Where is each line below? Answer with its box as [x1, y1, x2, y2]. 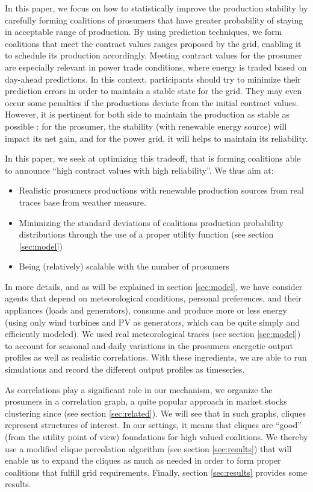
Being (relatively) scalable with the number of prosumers [19, 260, 229, 273]
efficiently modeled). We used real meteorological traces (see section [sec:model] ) [5, 327, 301, 340]
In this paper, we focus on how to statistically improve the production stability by [5, 2, 308, 14]
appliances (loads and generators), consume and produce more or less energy [5, 304, 287, 317]
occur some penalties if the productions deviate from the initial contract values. [5, 96, 299, 109]
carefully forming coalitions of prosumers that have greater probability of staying [5, 13, 303, 26]
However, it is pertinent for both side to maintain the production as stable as [5, 108, 290, 121]
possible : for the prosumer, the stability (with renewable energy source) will [5, 119, 287, 132]
